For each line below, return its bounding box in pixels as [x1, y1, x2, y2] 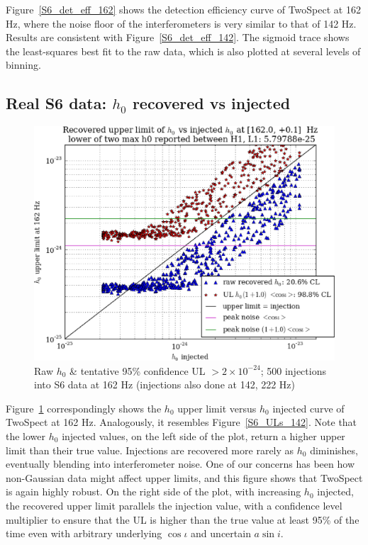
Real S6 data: [6, 92, 107, 114]
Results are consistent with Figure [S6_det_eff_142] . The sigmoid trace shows [6, 30, 350, 45]
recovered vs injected [132, 92, 291, 114]
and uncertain [191, 526, 251, 541]
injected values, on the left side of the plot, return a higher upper [62, 428, 345, 443]
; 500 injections [260, 363, 326, 378]
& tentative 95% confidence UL [69, 363, 206, 378]
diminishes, [310, 442, 358, 457]
